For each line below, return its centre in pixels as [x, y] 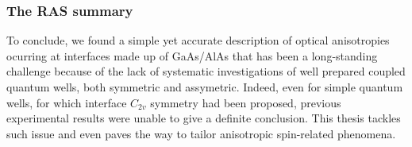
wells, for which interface [67, 102]
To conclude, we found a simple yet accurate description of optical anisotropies [198, 40]
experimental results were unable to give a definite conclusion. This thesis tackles [204, 118]
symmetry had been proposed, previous [246, 102]
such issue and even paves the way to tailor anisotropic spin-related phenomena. [201, 133]
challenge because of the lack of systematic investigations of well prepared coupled [206, 71]
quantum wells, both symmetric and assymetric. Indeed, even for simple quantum [205, 87]
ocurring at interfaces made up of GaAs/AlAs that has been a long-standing [192, 55]
